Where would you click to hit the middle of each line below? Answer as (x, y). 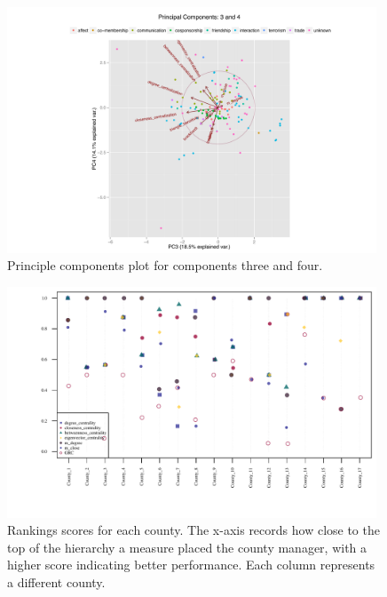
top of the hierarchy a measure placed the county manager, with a (187, 547)
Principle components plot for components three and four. (165, 265)
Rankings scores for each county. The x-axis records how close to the (193, 530)
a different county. (56, 581)
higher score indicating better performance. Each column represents (191, 565)
